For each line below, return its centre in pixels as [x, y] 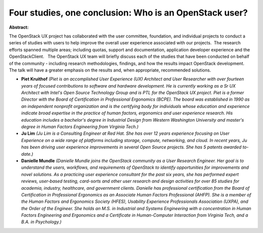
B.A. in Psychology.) [41, 222]
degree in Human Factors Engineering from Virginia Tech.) [80, 127]
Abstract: [19, 27]
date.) [27, 154]
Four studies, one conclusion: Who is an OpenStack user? [128, 13]
